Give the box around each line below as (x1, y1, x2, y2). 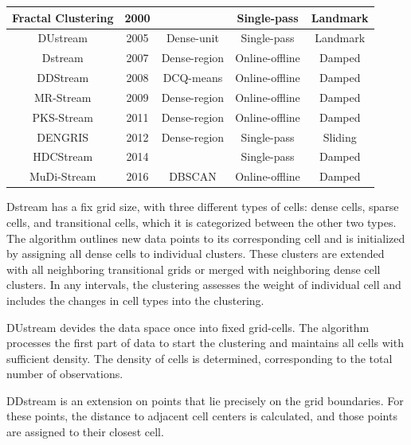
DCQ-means (162, 69, 223, 86)
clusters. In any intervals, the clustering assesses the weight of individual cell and (6, 276, 401, 293)
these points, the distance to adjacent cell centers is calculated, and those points (6, 408, 397, 424)
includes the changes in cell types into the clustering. (6, 291, 264, 308)
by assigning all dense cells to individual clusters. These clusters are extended (6, 245, 385, 262)
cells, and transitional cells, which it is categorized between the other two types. (6, 213, 397, 230)
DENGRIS (37, 128, 89, 145)
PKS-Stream (32, 108, 93, 125)
